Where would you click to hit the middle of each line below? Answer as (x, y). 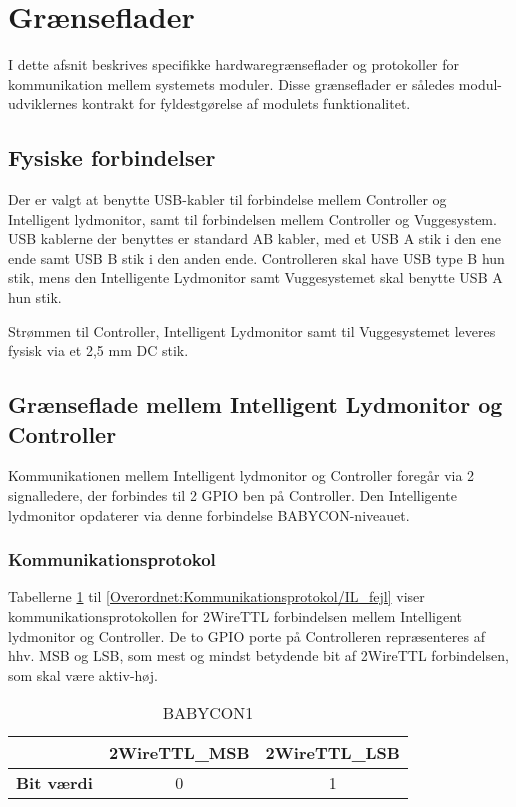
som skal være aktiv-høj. (83, 674)
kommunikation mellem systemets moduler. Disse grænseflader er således (231, 83)
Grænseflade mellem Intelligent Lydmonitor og (255, 404)
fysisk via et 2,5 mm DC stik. (98, 350)
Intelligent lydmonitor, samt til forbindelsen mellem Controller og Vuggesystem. (252, 218)
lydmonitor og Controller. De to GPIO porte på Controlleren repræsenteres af (247, 635)
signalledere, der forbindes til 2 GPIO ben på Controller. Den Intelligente (232, 495)
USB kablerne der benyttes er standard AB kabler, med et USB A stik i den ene (254, 238)
